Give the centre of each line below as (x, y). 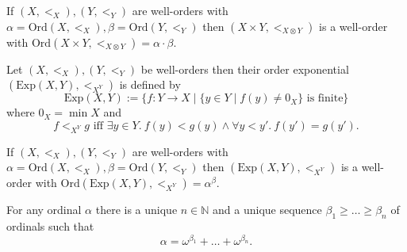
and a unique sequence (267, 210)
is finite (325, 99)
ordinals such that (50, 225)
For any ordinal (44, 210)
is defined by (150, 84)
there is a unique (136, 210)
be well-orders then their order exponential (245, 69)
